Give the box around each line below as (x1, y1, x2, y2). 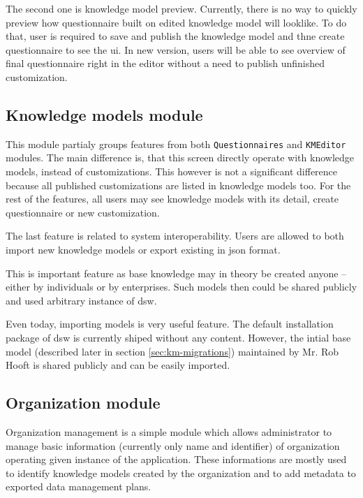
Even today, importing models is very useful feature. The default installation (6, 316, 334, 331)
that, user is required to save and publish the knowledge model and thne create (6, 29, 345, 43)
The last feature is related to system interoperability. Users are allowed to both (6, 228, 344, 243)
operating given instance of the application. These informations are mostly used (6, 452, 347, 467)
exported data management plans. (6, 479, 151, 494)
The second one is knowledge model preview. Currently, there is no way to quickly (6, 1, 357, 15)
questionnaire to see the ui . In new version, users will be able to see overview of (6, 42, 346, 57)
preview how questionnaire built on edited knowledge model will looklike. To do (6, 15, 347, 29)
